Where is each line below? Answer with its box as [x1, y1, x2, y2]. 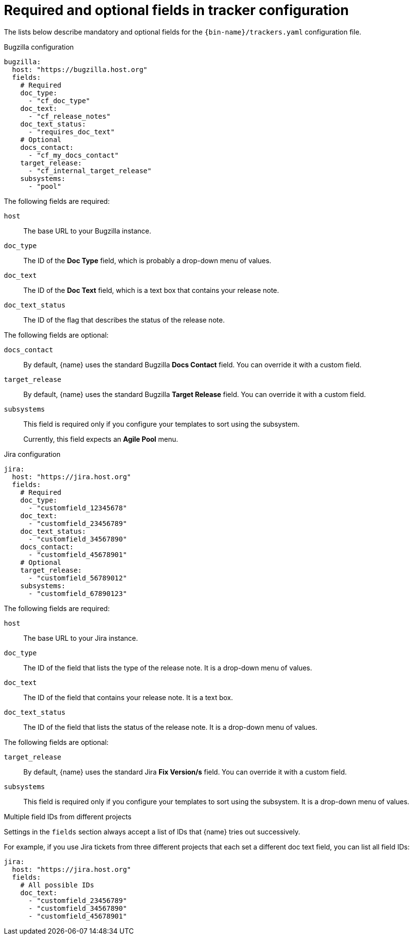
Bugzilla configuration [4, 42, 74, 51]
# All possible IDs [20, 881, 94, 889]
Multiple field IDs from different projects [4, 812, 132, 821]
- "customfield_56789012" [28, 574, 127, 582]
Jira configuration [4, 450, 61, 458]
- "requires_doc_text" [28, 127, 115, 136]
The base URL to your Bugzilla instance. [23, 226, 151, 235]
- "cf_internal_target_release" [28, 166, 152, 175]
